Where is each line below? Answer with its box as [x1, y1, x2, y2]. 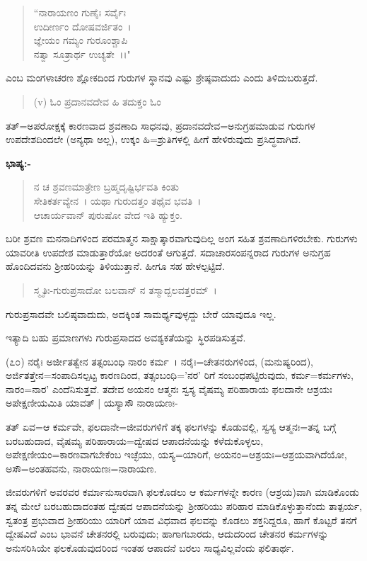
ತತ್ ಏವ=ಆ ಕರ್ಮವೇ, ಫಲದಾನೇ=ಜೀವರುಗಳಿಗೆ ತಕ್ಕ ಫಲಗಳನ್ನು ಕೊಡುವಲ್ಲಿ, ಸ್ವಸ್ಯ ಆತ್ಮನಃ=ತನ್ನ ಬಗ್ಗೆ [6, 419, 336, 434]
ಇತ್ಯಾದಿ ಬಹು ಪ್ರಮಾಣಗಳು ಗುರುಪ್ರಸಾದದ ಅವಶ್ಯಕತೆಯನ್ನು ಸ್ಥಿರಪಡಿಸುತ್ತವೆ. [6, 330, 246, 345]
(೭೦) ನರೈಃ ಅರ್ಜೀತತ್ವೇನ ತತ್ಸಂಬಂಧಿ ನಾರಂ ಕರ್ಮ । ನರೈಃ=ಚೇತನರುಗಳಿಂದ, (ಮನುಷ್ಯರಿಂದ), [6, 353, 313, 368]
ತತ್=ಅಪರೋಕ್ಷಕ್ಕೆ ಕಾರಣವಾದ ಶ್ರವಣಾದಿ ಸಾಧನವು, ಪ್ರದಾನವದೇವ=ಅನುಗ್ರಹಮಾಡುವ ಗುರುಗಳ [6, 118, 315, 132]
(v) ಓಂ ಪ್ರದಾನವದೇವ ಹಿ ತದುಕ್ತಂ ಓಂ [33, 93, 161, 108]
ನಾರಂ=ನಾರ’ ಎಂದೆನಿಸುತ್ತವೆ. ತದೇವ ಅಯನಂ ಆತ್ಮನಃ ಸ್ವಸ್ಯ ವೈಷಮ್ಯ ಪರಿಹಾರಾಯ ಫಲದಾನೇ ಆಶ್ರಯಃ [6, 381, 332, 396]
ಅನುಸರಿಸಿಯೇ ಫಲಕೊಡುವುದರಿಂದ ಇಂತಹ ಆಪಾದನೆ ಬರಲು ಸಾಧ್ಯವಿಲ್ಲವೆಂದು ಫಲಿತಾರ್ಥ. [6, 540, 294, 555]
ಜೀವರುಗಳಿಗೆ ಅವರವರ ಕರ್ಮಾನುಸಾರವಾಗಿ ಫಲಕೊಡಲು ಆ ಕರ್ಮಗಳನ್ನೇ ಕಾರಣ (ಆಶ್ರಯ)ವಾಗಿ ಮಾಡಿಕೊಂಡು [6, 484, 359, 499]
